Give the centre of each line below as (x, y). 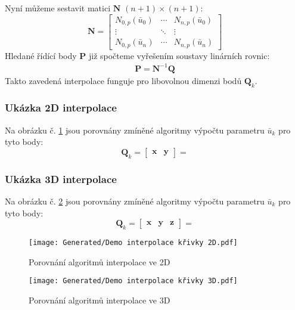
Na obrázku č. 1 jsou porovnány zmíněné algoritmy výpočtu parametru (135, 130)
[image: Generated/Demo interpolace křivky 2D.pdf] (133, 242)
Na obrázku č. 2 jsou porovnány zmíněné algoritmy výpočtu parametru (135, 201)
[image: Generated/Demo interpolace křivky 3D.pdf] (133, 281)
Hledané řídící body (41, 55)
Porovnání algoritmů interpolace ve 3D (100, 300)
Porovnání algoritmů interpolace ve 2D (100, 261)
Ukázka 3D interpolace (61, 179)
